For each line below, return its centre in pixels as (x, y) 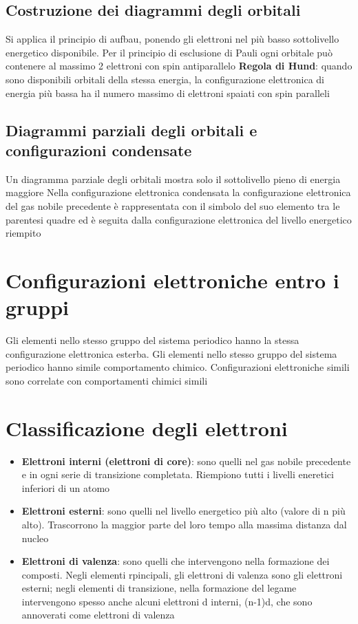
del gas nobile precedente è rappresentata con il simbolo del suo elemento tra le (173, 205)
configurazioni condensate (99, 150)
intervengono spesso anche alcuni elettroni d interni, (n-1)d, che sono (167, 601)
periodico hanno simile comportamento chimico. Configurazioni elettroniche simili (178, 367)
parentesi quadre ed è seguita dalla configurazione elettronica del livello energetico (179, 219)
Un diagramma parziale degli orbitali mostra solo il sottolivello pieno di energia (173, 179)
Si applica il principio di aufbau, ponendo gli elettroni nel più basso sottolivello (172, 39)
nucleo (35, 538)
